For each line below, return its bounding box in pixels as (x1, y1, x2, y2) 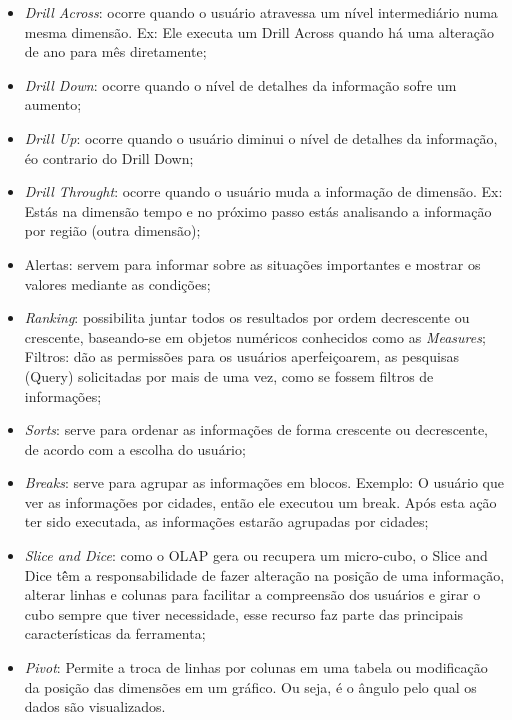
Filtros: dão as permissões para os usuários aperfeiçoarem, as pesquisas (24, 346, 459, 367)
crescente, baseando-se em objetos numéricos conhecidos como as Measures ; (24, 326, 486, 347)
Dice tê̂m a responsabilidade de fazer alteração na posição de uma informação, (24, 564, 505, 585)
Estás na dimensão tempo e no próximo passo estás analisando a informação (24, 200, 492, 221)
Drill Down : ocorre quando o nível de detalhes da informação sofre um (24, 74, 457, 95)
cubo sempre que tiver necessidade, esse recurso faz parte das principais (24, 603, 464, 624)
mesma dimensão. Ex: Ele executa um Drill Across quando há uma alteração (24, 21, 494, 42)
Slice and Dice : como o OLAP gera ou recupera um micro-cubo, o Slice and (24, 545, 488, 566)
